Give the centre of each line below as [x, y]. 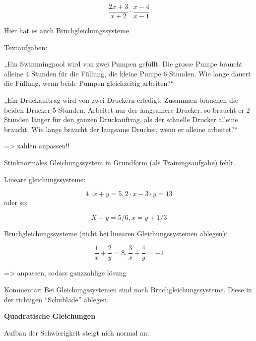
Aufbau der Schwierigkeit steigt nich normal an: [77, 332]
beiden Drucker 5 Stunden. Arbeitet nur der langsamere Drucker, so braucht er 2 [127, 109]
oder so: [16, 202]
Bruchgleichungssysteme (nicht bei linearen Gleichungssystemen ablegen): [116, 233]
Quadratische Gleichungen [50, 316]
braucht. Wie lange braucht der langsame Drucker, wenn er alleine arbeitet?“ [121, 129]
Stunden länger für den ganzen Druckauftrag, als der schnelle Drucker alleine [121, 119]
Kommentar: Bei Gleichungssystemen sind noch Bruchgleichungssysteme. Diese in [128, 290]
